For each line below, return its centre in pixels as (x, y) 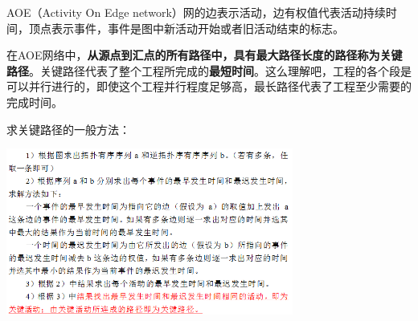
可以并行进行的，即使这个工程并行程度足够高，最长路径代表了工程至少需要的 (209, 86)
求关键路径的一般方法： (68, 129)
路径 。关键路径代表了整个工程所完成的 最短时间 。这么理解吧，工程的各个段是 (209, 70)
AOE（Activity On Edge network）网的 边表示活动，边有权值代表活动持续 (196, 12)
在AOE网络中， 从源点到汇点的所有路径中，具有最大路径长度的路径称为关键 (205, 55)
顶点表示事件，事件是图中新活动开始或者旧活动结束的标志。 (186, 28)
